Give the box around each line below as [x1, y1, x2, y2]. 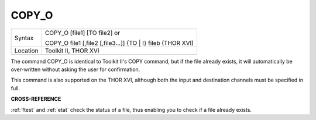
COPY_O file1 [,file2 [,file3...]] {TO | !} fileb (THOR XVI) [44, 38, 194, 47]
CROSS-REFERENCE [11, 96, 61, 103]
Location [14, 47, 39, 55]
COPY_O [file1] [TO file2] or [44, 29, 120, 37]
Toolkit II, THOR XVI [44, 47, 99, 55]
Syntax [14, 34, 34, 42]
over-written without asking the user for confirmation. [11, 66, 140, 73]
